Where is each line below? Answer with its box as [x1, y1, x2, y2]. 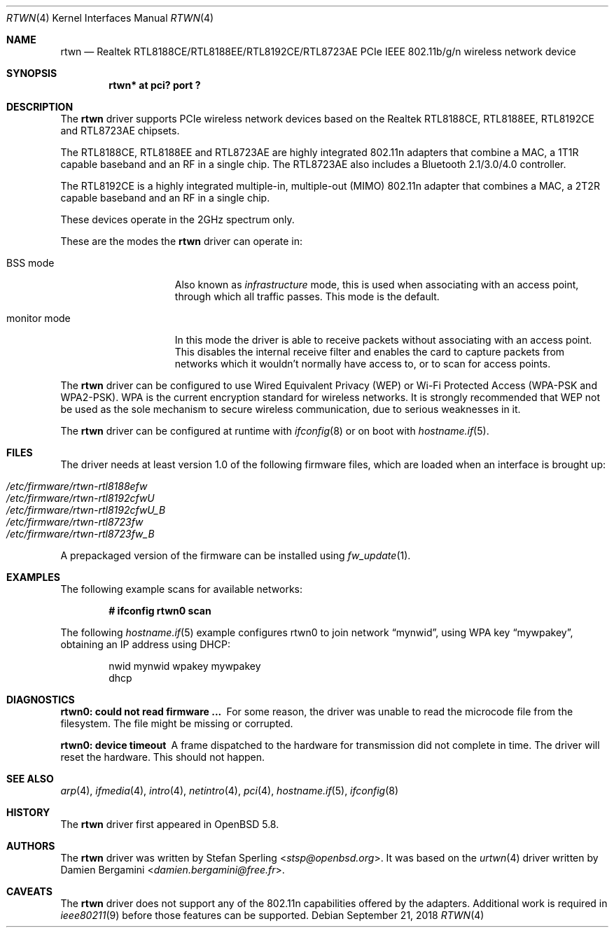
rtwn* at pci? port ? [109, 79, 201, 91]
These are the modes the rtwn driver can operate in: [60, 235, 302, 247]
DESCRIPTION [6, 101, 74, 113]
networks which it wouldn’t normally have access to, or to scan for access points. [174, 358, 551, 370]
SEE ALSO [6, 773, 54, 785]
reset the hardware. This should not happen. [60, 751, 265, 763]
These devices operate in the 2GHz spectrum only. [60, 213, 295, 225]
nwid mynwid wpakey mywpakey [109, 660, 261, 672]
